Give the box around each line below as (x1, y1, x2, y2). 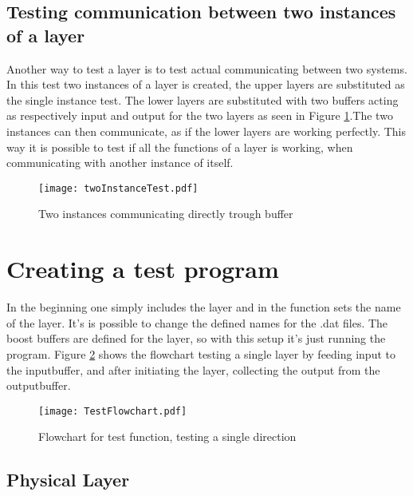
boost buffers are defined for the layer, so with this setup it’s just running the (6, 330, 386, 347)
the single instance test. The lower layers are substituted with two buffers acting (6, 91, 399, 108)
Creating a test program (6, 252, 279, 285)
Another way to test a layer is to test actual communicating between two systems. (6, 60, 407, 77)
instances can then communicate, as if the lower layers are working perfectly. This (6, 122, 407, 139)
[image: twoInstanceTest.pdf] (38, 182, 199, 194)
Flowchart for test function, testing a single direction (38, 428, 297, 445)
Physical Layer (6, 467, 130, 492)
